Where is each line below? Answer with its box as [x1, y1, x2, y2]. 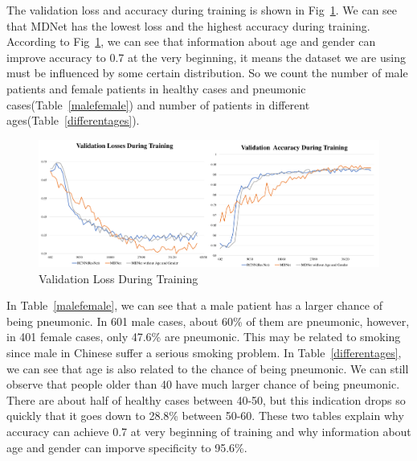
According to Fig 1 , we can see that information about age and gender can [6, 33, 376, 50]
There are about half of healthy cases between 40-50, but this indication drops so [6, 391, 406, 408]
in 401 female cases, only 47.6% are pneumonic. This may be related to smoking [6, 328, 401, 345]
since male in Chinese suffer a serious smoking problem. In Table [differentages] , [6, 344, 402, 361]
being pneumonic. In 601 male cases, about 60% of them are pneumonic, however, [6, 312, 410, 329]
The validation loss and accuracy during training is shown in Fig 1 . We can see [6, 2, 398, 18]
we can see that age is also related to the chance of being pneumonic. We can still [6, 360, 409, 377]
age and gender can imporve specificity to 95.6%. [6, 438, 247, 455]
